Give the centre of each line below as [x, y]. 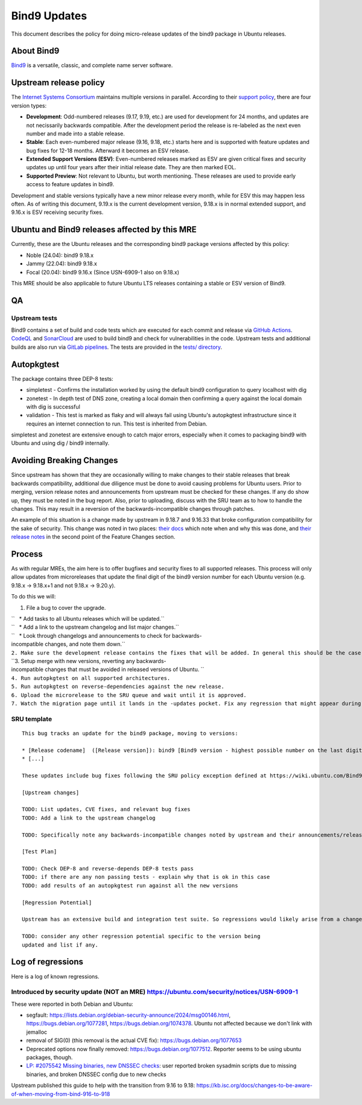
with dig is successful [53, 407]
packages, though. [49, 1057]
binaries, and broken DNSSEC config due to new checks [96, 1074]
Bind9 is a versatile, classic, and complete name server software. [92, 65]
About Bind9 [35, 51]
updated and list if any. [60, 945]
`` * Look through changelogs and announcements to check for [91, 635]
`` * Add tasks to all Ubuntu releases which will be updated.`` [88, 618]
